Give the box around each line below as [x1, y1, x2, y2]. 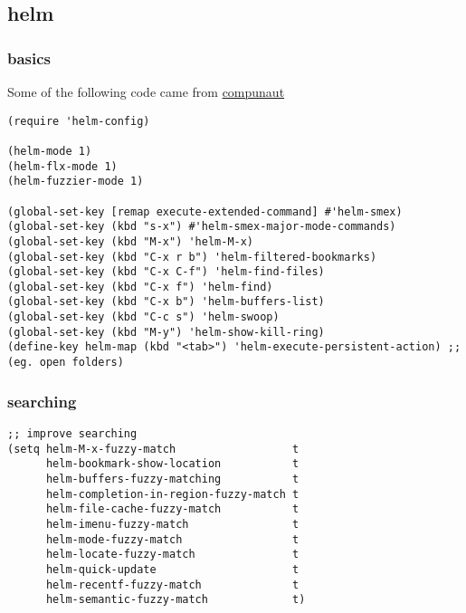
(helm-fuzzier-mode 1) [7, 175, 144, 188]
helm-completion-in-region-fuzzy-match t [45, 487, 300, 501]
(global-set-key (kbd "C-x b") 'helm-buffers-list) [7, 295, 325, 309]
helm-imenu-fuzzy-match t [45, 517, 300, 531]
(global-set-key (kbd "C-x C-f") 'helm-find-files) [7, 265, 325, 279]
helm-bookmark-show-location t [45, 457, 300, 471]
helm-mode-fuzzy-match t [45, 532, 300, 546]
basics [7, 46, 52, 69]
